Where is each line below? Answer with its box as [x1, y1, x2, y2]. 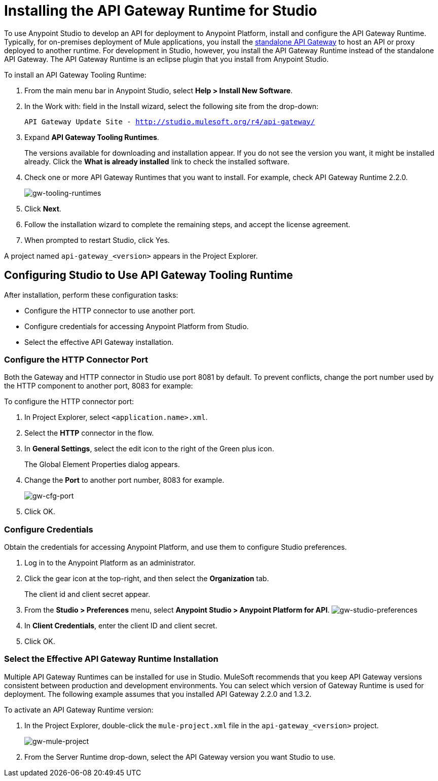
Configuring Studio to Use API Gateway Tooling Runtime [4, 269, 293, 282]
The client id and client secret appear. [24, 590, 151, 599]
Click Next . [24, 204, 61, 213]
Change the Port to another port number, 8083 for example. [24, 476, 225, 485]
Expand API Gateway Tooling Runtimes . [24, 132, 159, 141]
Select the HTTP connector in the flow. [24, 429, 154, 438]
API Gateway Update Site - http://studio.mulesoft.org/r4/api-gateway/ [24, 117, 315, 126]
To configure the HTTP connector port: [4, 397, 134, 406]
